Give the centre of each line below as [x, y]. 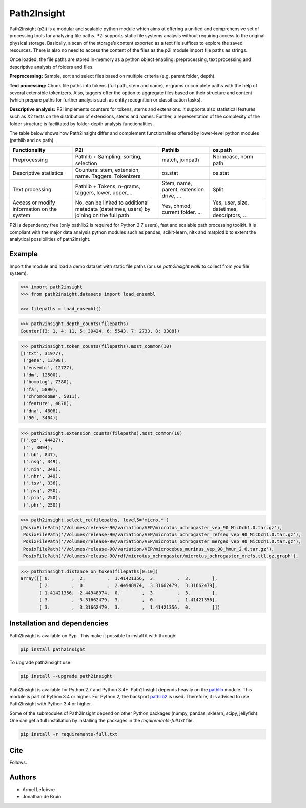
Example [24, 254]
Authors [23, 777]
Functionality [29, 150]
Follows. [18, 763]
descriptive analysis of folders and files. [52, 67]
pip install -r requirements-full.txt [69, 734]
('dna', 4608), [42, 411]
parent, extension [183, 190]
